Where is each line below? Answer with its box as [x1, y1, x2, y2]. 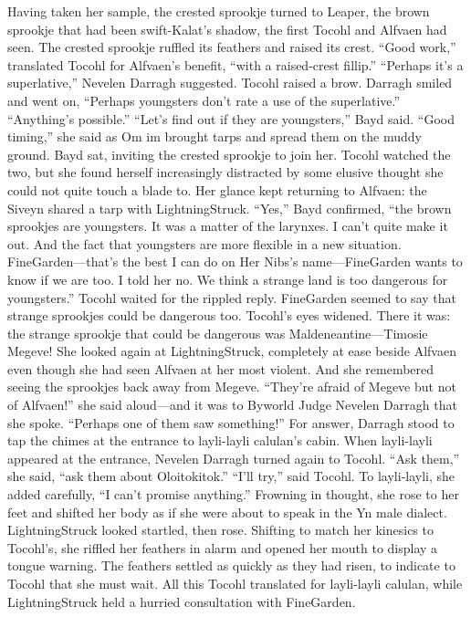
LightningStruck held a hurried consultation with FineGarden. [7, 591, 356, 611]
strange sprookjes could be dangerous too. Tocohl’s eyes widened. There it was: [7, 306, 451, 325]
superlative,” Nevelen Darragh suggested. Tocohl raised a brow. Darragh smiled [7, 73, 453, 92]
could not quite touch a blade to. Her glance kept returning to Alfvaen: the [7, 180, 427, 199]
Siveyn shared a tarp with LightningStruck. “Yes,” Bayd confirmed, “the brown [7, 198, 452, 217]
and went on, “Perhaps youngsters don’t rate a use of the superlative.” [7, 90, 401, 110]
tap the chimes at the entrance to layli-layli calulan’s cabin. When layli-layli [7, 431, 433, 450]
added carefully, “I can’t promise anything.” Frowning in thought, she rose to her [7, 485, 459, 504]
